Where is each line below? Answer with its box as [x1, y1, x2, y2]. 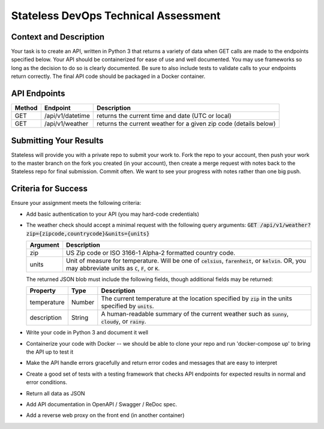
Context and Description [11, 32, 105, 42]
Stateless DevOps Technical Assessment [11, 9, 221, 22]
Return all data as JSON [26, 389, 85, 397]
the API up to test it [26, 348, 74, 356]
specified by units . [101, 302, 154, 310]
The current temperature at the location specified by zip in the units [101, 294, 292, 303]
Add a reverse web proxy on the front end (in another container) [26, 412, 185, 419]
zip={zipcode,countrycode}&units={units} [26, 230, 150, 237]
